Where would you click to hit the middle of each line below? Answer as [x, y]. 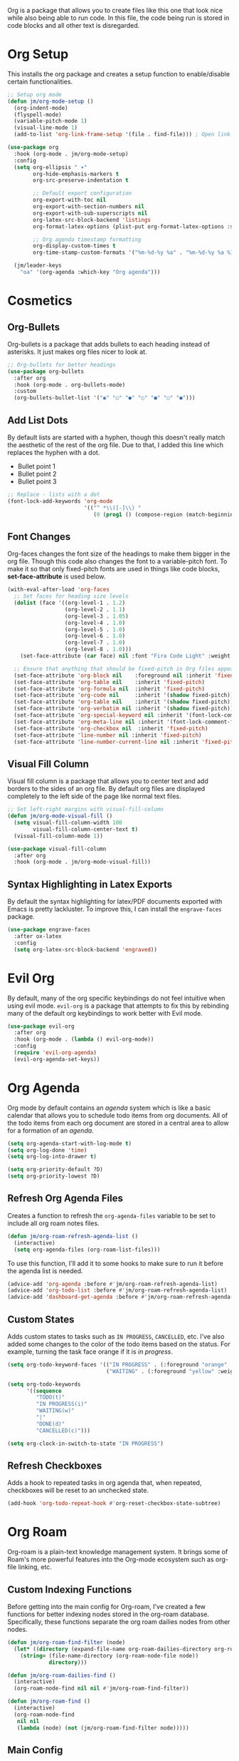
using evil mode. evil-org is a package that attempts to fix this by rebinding [118, 1006]
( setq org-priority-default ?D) [55, 1170]
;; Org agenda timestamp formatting [87, 239]
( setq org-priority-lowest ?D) [54, 1176]
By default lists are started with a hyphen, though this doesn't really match [116, 437]
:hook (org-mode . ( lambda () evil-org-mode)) [84, 1040]
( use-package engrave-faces [49, 930]
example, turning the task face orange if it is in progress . [90, 1352]
